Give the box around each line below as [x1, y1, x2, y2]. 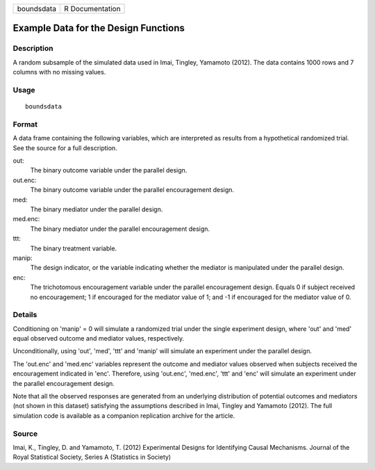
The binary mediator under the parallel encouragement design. [30, 225, 210, 233]
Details [12, 310, 37, 320]
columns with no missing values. [12, 68, 106, 76]
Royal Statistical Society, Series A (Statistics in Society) [12, 453, 172, 462]
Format [12, 119, 38, 129]
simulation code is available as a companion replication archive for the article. [12, 411, 235, 420]
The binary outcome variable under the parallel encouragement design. [30, 186, 235, 194]
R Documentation [63, 4, 121, 13]
